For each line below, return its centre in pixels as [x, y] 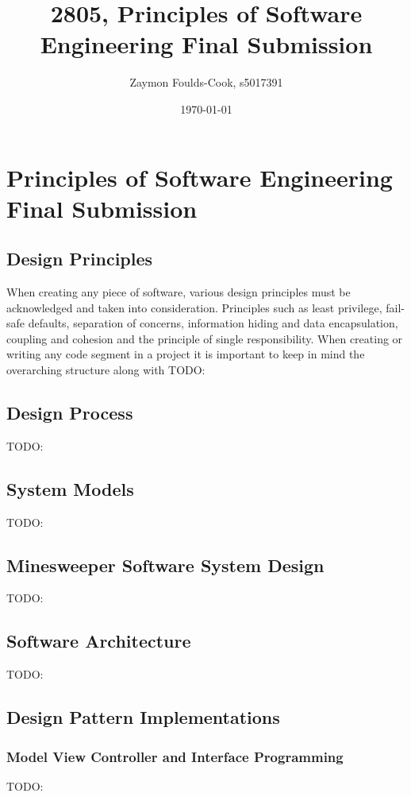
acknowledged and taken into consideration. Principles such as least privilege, [194, 307]
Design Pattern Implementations [143, 717]
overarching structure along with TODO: [106, 370]
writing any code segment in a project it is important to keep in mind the [186, 354]
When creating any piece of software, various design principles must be [179, 292]
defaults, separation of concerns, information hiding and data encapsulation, [213, 323]
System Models [70, 488]
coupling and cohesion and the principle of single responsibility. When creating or [205, 338]
